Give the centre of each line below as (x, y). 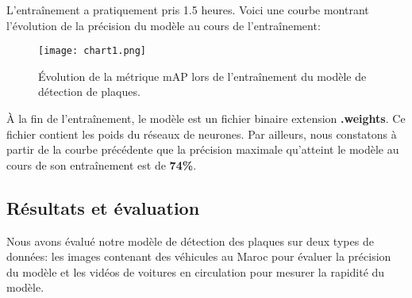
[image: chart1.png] (92, 51)
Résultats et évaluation (103, 207)
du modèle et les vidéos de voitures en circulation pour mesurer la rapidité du (196, 271)
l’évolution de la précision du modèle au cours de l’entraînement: (164, 25)
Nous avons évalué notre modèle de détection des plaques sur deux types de (190, 241)
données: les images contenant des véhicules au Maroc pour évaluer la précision (199, 256)
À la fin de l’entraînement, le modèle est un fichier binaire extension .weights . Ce (206, 118)
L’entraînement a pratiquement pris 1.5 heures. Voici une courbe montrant (188, 10)
